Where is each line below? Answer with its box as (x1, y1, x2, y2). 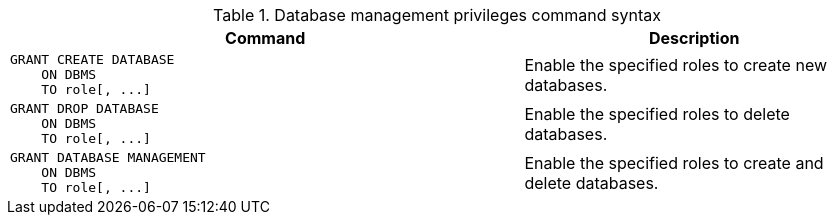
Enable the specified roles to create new (524, 54, 828, 75)
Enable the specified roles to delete (524, 103, 790, 124)
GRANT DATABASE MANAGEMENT (10, 150, 206, 165)
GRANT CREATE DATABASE (10, 52, 175, 67)
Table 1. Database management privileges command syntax (213, 5, 661, 25)
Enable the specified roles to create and (524, 152, 824, 173)
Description (648, 28, 740, 48)
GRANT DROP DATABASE (10, 101, 159, 116)
